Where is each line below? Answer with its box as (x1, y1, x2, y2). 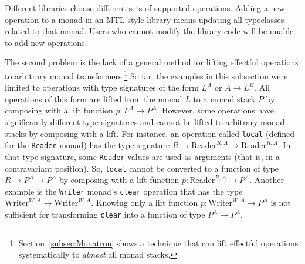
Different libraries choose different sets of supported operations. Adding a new (5, 2, 285, 14)
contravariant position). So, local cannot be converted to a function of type (5, 162, 279, 174)
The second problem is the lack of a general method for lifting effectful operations (5, 56, 299, 68)
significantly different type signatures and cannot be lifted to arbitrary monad (5, 116, 285, 128)
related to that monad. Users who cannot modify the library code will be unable (5, 25, 294, 37)
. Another (249, 173, 284, 186)
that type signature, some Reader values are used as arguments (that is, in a (5, 150, 280, 162)
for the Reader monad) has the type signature (5, 139, 170, 151)
